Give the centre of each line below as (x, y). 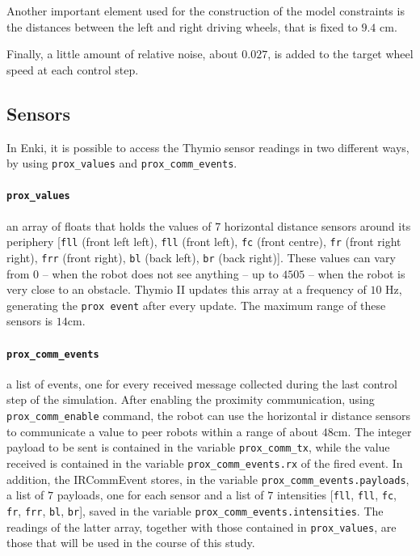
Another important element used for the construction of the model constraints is (206, 11)
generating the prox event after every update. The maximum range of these (196, 305)
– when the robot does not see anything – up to (160, 273)
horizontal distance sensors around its (317, 225)
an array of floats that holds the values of (109, 225)
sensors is (30, 321)
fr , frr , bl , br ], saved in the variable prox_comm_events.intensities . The (195, 510)
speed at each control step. (73, 69)
